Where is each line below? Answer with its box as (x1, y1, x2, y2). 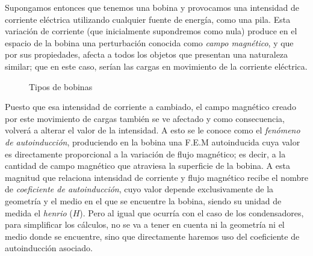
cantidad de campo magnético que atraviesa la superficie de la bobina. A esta (5, 159, 290, 172)
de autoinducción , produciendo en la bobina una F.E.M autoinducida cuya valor (5, 135, 300, 148)
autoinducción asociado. (5, 242, 93, 254)
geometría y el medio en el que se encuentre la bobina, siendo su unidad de (5, 194, 282, 207)
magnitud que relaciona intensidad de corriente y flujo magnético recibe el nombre (5, 171, 308, 183)
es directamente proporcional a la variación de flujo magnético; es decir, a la (5, 147, 286, 160)
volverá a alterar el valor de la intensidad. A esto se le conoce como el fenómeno (5, 124, 300, 136)
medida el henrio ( (5, 206, 73, 219)
